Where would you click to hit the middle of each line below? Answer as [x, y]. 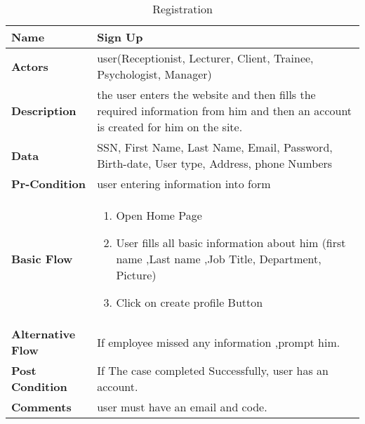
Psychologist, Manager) [154, 74]
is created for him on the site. [170, 127]
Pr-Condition [49, 184]
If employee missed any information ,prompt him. [219, 342]
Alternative [44, 334]
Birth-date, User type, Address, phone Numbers [215, 163]
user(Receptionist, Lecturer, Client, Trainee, [205, 58]
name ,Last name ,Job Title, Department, [219, 259]
